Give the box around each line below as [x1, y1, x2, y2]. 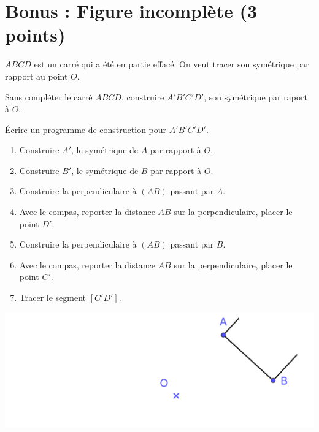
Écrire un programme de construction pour [5, 123, 167, 135]
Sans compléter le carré [5, 90, 93, 103]
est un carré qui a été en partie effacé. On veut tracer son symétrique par [34, 58, 309, 70]
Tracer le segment [19, 291, 86, 304]
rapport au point [5, 69, 68, 82]
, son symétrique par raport [204, 90, 307, 103]
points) [5, 22, 66, 47]
